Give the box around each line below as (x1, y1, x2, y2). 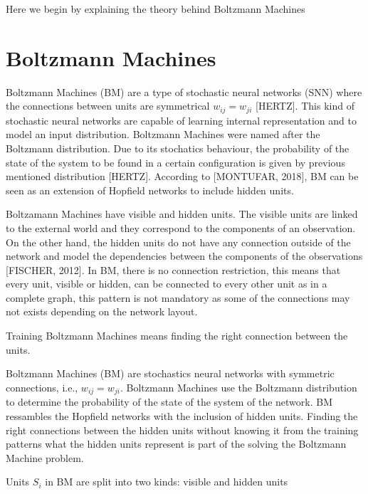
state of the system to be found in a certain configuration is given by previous (6, 154, 345, 169)
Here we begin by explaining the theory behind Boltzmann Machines (6, 1, 305, 16)
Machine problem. (6, 450, 84, 465)
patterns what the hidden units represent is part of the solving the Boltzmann (6, 436, 347, 451)
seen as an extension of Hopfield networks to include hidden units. (6, 182, 294, 197)
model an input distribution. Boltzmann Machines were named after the (6, 127, 320, 142)
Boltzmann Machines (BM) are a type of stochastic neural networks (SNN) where (6, 84, 362, 99)
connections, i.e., (6, 379, 78, 394)
